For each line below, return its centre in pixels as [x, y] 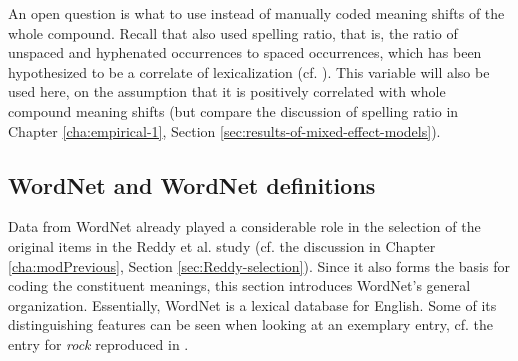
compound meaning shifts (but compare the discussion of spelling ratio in [233, 110]
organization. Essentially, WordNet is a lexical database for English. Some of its [252, 304]
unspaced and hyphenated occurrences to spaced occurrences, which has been [245, 52]
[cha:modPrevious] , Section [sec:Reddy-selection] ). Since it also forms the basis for [259, 265]
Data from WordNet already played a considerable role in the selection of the [244, 226]
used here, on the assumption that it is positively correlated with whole [227, 91]
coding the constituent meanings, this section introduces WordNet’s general [239, 285]
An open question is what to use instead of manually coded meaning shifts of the [256, 13]
